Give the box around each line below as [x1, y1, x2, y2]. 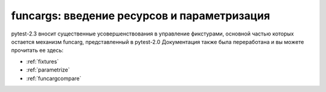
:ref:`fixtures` [26, 58, 59, 65]
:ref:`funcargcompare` [26, 75, 81, 82]
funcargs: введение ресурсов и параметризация [11, 9, 270, 22]
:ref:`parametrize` [26, 66, 70, 73]
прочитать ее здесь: [11, 47, 63, 54]
